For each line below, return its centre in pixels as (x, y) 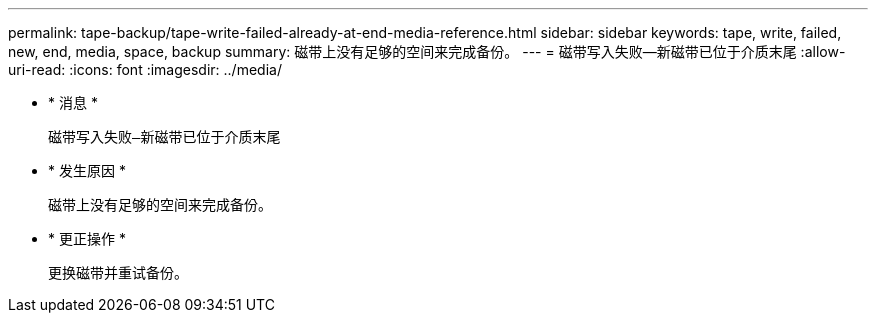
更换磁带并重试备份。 (118, 272)
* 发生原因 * (87, 170)
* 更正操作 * (87, 238)
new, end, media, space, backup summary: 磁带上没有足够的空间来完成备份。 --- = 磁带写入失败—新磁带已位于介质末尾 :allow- (427, 51)
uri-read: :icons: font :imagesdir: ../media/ (145, 69)
